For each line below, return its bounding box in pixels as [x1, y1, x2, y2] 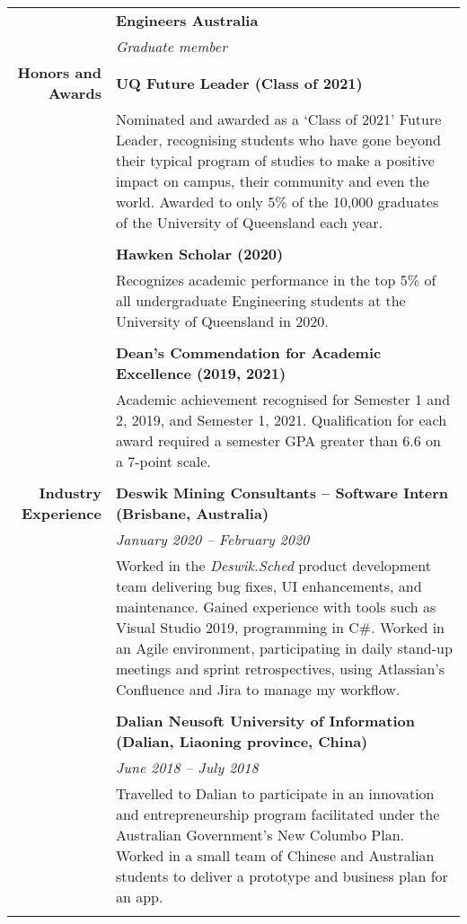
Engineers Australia [115, 10, 259, 31]
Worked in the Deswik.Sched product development [115, 555, 431, 576]
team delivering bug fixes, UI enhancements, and [115, 576, 422, 596]
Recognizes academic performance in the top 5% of [115, 269, 436, 290]
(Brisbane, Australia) [115, 503, 269, 524]
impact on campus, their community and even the [115, 171, 429, 191]
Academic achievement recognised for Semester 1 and [115, 389, 451, 409]
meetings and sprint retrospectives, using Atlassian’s [115, 658, 445, 679]
